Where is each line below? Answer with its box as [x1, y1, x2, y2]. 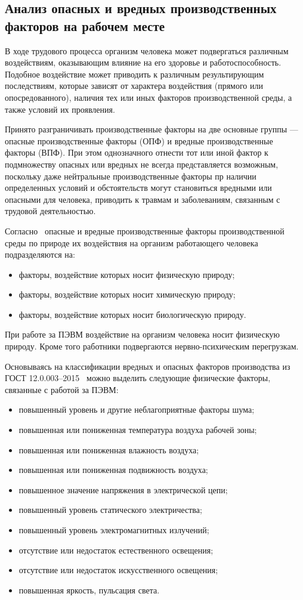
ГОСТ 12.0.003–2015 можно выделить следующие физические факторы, [5, 372, 271, 384]
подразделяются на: [5, 248, 75, 261]
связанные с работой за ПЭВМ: [5, 383, 119, 395]
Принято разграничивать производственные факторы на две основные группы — [5, 123, 298, 135]
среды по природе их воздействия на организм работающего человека [5, 236, 258, 249]
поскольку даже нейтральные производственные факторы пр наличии [5, 169, 256, 182]
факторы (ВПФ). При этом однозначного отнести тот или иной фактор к [5, 146, 268, 159]
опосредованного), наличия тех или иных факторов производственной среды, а [5, 91, 292, 103]
